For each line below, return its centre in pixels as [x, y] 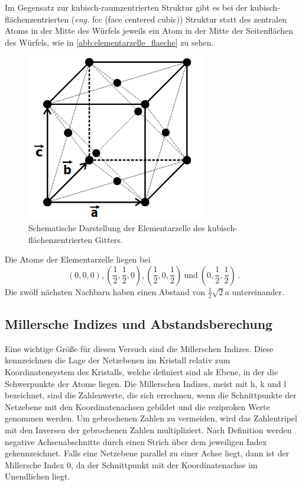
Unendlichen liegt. [38, 476]
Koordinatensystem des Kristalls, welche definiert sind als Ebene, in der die [142, 371]
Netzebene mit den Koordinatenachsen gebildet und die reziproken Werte [137, 406]
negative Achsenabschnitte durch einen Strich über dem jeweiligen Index [136, 441]
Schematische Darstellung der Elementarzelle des [117, 227]
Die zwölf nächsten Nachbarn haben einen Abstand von [105, 291]
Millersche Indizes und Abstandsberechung [139, 323]
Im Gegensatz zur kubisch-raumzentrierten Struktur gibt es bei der [126, 7]
